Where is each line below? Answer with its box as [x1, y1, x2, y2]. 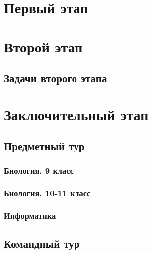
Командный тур [4, 235, 80, 251]
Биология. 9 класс [4, 164, 74, 176]
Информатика [4, 209, 56, 222]
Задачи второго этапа [4, 70, 107, 86]
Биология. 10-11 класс [4, 187, 91, 199]
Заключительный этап [4, 104, 149, 124]
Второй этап [4, 36, 83, 56]
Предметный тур [4, 138, 85, 153]
